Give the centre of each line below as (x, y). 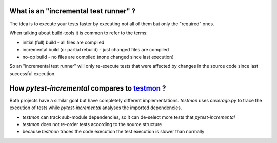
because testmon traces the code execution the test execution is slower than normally (113, 132)
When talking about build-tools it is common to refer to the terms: (79, 33)
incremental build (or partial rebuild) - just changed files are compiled (96, 49)
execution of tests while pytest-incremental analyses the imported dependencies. (96, 108)
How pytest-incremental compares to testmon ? (88, 88)
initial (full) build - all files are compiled (63, 42)
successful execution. (33, 73)
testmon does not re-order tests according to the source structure (92, 124)
